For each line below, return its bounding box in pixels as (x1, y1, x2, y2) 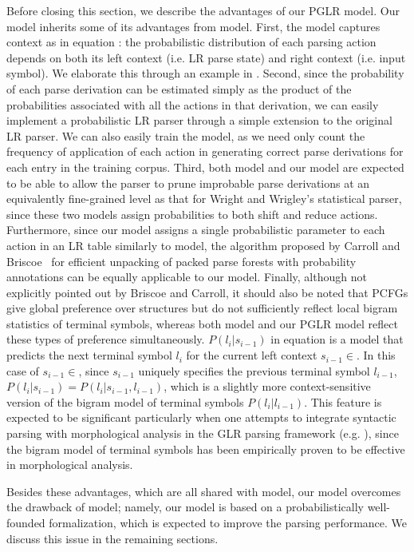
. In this (356, 347, 396, 363)
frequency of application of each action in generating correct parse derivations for (6, 143, 404, 160)
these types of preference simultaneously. (6, 331, 205, 347)
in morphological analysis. (6, 456, 133, 473)
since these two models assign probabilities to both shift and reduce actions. (6, 205, 378, 222)
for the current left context (186, 347, 317, 363)
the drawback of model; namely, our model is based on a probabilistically (6, 498, 364, 515)
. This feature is (304, 393, 382, 410)
